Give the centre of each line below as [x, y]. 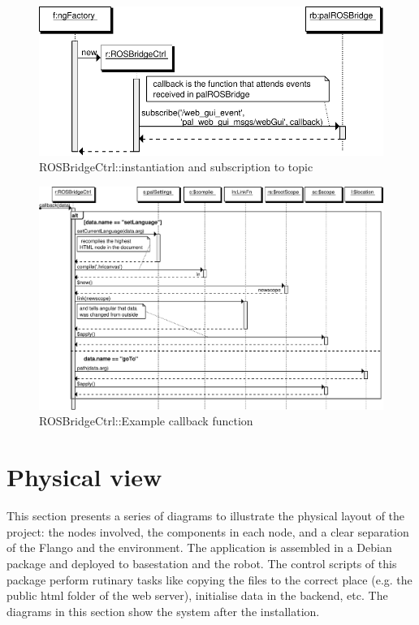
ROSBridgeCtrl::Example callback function [146, 421]
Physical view [84, 477]
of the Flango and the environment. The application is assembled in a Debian [199, 547]
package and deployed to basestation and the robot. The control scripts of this [202, 563]
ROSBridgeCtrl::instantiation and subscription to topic [176, 167]
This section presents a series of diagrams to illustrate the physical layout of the [206, 516]
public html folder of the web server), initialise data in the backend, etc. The [197, 595]
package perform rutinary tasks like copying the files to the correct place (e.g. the [209, 579]
